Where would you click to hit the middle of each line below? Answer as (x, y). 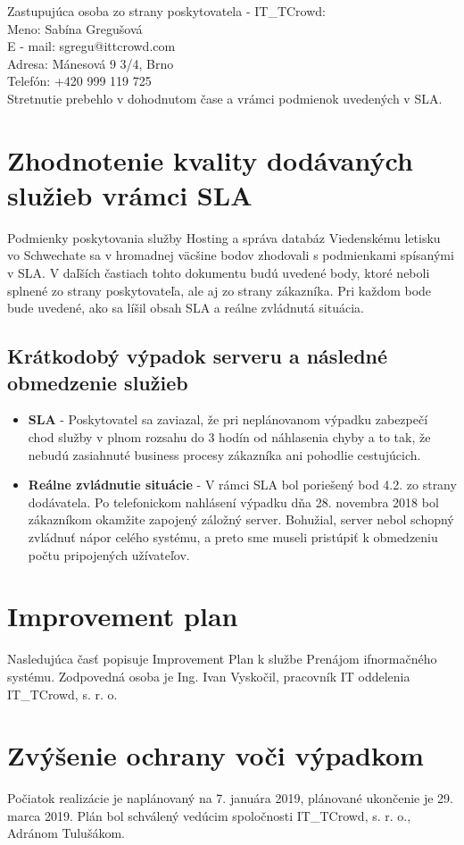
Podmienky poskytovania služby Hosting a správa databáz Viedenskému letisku (224, 237)
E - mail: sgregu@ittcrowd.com (91, 46)
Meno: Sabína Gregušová (75, 28)
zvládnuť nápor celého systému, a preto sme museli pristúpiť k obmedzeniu (233, 537)
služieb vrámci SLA (130, 194)
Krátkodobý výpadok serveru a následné (198, 356)
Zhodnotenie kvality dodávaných (210, 159)
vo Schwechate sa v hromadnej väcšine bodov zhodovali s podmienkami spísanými (231, 255)
